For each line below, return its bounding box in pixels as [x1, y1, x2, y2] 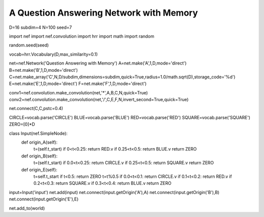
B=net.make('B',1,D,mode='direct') [9, 67, 78, 73]
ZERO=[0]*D [9, 121, 35, 127]
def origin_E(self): [21, 167, 57, 173]
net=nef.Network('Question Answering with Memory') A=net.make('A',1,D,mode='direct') [9, 60, 187, 66]
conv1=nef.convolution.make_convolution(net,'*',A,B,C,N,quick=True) [9, 89, 148, 95]
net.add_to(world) [9, 205, 45, 211]
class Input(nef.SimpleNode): [9, 130, 68, 136]
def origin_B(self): [21, 153, 58, 159]
